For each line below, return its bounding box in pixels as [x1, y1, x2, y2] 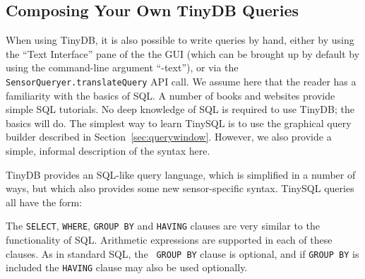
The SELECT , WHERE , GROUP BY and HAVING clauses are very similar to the [6, 218, 320, 233]
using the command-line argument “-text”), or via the [6, 60, 239, 75]
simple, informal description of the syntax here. [6, 143, 210, 158]
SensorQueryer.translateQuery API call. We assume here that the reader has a [6, 73, 357, 88]
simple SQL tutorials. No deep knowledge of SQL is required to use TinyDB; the [6, 102, 354, 117]
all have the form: [6, 194, 83, 209]
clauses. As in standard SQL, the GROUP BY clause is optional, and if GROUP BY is [6, 246, 359, 261]
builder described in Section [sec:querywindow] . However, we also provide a [6, 129, 332, 144]
